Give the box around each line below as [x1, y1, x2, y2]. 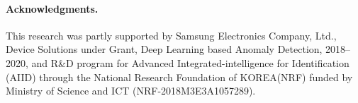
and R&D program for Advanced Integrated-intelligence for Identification [31, 55, 349, 70]
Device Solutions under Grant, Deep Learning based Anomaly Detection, [6, 42, 323, 56]
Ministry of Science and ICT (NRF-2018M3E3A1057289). [6, 83, 256, 98]
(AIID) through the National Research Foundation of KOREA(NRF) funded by [6, 69, 353, 84]
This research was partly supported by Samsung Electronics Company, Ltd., [6, 28, 337, 42]
